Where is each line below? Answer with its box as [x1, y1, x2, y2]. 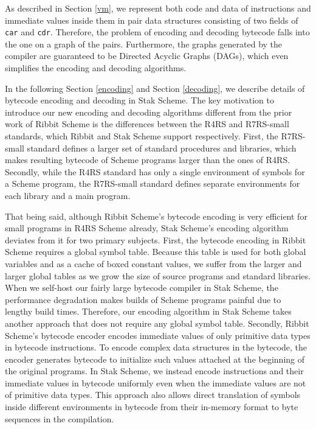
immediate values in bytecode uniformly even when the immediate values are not [5, 376, 306, 389]
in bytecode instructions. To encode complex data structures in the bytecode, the [5, 341, 307, 354]
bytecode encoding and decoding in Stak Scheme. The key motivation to [5, 94, 274, 106]
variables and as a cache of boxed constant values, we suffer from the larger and [5, 257, 302, 270]
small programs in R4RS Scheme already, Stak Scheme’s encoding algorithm [5, 221, 289, 234]
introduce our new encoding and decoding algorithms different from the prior [5, 105, 292, 118]
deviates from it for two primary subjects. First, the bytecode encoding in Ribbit [5, 233, 306, 246]
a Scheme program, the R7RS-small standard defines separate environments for [5, 177, 300, 190]
